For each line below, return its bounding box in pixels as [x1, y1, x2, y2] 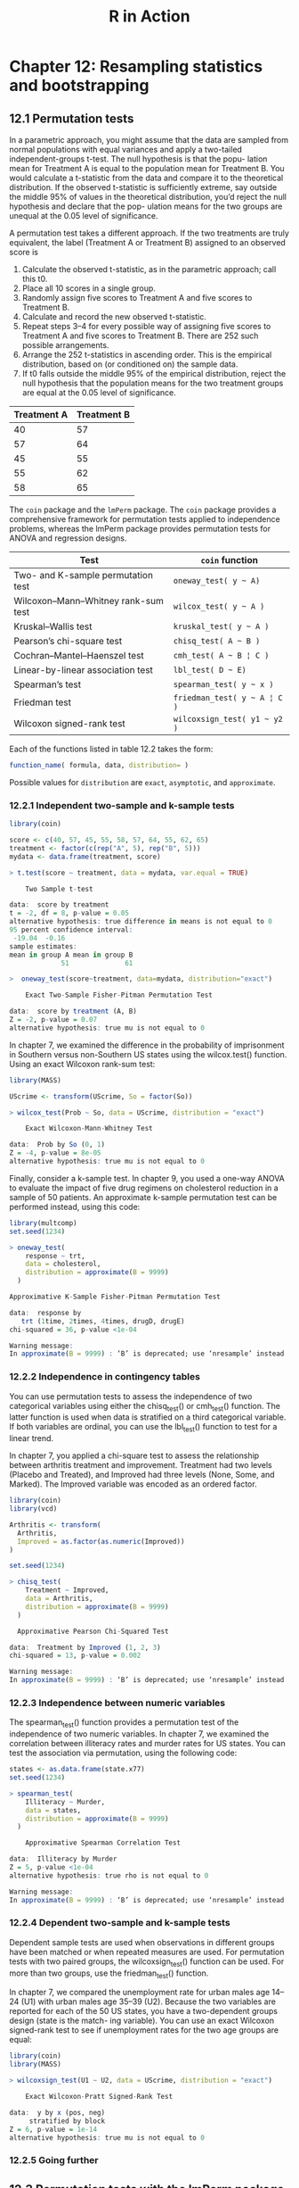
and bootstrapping [9, 76, 149, 95]
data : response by [9, 1308, 82, 1317]
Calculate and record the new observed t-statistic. [21, 311, 206, 322]
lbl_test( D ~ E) [173, 665, 247, 675]
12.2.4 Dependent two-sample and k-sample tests [9, 1917, 230, 1929]
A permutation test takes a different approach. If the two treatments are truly [9, 228, 289, 238]
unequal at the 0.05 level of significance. [9, 211, 158, 220]
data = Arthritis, [25, 1595, 93, 1604]
